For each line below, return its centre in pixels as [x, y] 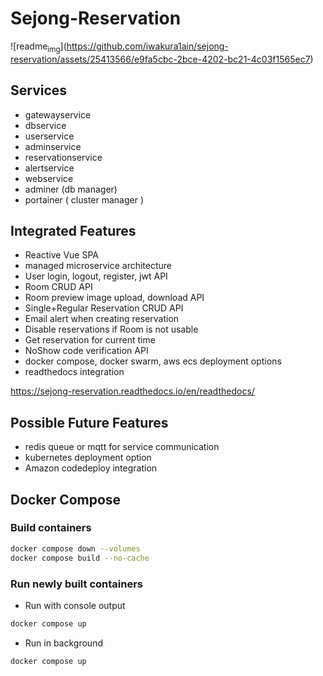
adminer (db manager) [71, 189]
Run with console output [75, 605]
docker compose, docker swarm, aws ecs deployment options [153, 361]
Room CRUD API [58, 287]
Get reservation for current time [90, 340]
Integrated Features [73, 230]
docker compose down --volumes [75, 548]
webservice [49, 178]
